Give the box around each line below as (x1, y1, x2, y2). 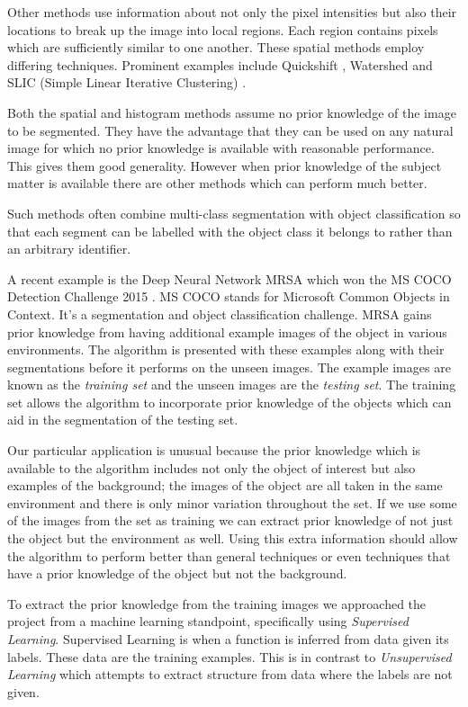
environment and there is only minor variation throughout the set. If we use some (7, 493, 457, 512)
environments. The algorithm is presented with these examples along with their (7, 340, 445, 359)
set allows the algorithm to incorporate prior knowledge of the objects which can (7, 392, 452, 411)
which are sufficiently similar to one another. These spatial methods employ (7, 38, 425, 57)
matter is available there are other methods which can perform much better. (7, 174, 427, 192)
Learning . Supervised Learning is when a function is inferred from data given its (7, 630, 449, 648)
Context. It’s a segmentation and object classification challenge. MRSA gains (7, 304, 432, 323)
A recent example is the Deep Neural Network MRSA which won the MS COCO (7, 269, 452, 288)
